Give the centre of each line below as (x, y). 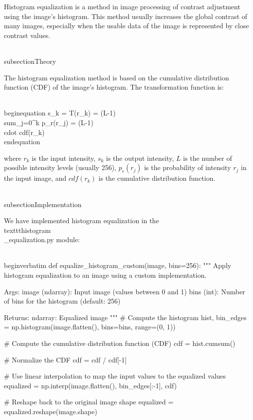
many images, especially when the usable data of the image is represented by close (126, 26)
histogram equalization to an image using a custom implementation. (105, 275)
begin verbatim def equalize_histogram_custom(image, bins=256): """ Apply (118, 265)
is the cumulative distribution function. (157, 178)
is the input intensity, (64, 158)
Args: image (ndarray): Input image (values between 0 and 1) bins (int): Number (125, 291)
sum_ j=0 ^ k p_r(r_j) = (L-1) (49, 122)
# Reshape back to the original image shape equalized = (89, 402)
